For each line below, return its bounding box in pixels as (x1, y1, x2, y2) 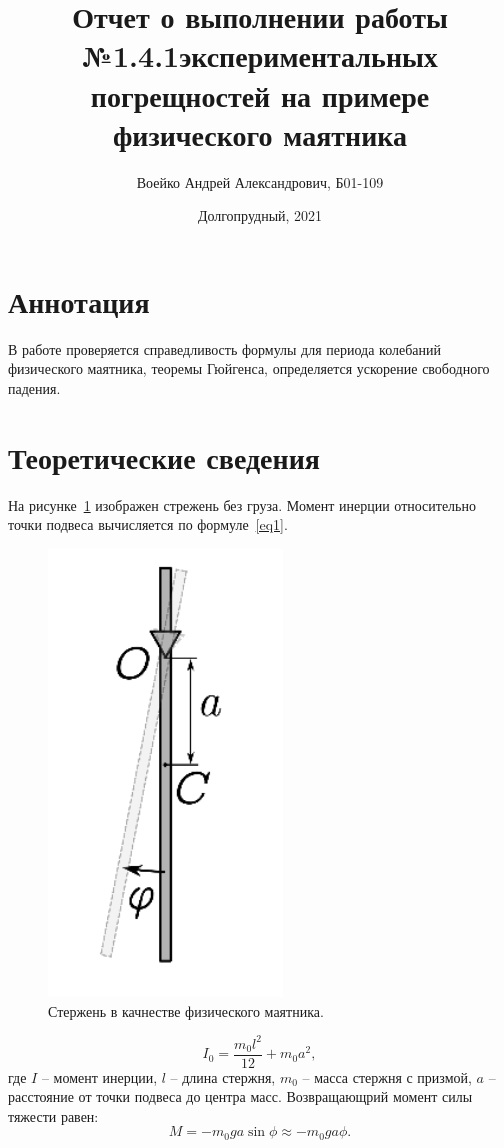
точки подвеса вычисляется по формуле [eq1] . (8, 514, 288, 535)
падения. (8, 378, 61, 398)
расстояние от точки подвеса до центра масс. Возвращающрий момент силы (8, 1086, 473, 1107)
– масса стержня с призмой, (302, 1066, 472, 1087)
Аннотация (8, 280, 150, 321)
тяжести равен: (8, 1105, 99, 1126)
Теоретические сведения (8, 436, 320, 477)
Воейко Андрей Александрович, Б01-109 (136, 171, 384, 192)
